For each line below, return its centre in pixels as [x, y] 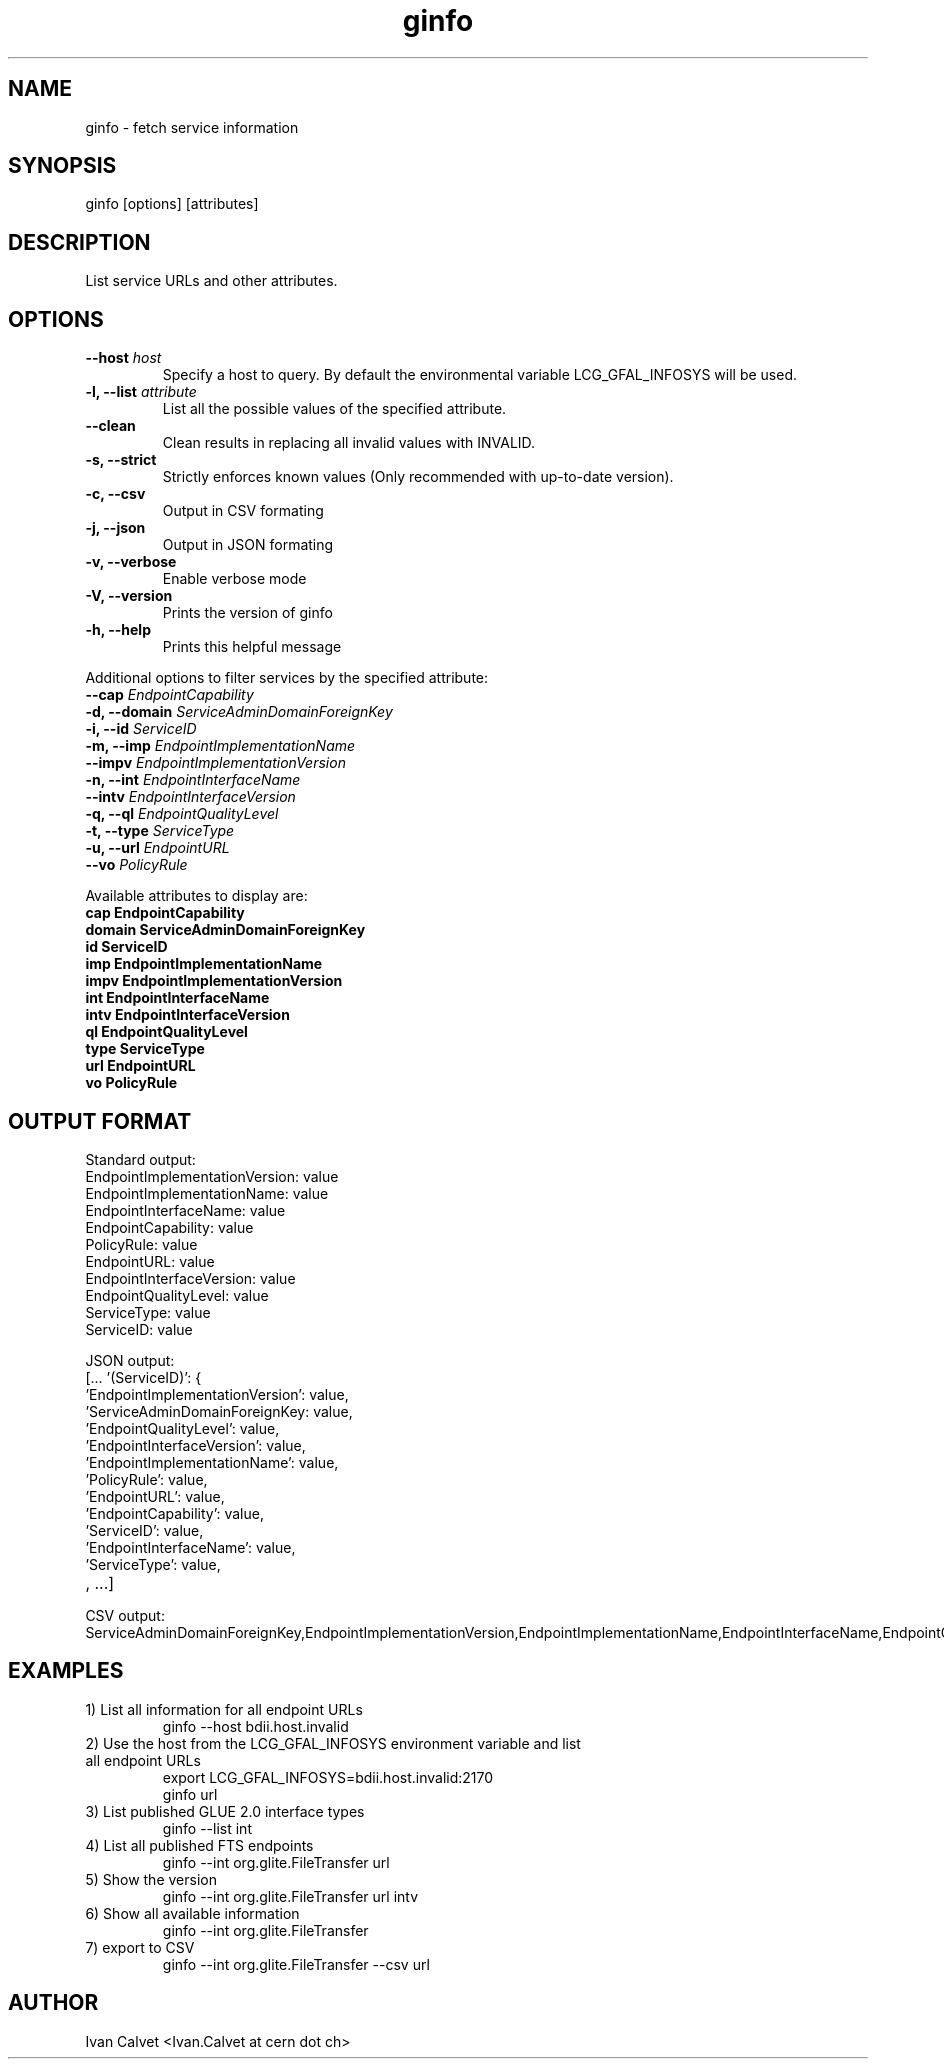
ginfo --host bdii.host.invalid [255, 1726]
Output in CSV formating [243, 511]
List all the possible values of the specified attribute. [334, 409]
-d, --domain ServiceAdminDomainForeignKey [239, 712]
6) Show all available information [192, 1913]
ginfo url [190, 1794]
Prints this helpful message [252, 647]
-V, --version [129, 596]
